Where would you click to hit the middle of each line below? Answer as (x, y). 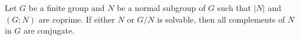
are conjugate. (49, 30)
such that (234, 8)
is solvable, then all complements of (221, 19)
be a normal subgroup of (161, 8)
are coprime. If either (77, 19)
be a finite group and (67, 8)
